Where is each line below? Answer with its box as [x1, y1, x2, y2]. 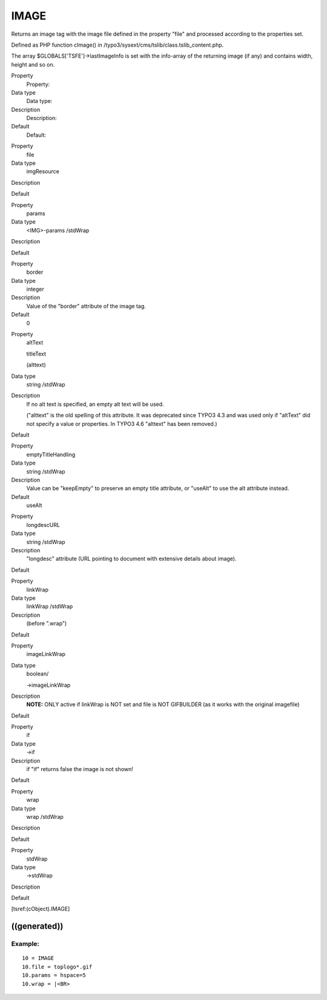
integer [26, 285, 45, 293]
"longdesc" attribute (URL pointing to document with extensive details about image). [26, 555, 237, 563]
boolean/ [26, 670, 49, 678]
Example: [11, 939, 39, 948]
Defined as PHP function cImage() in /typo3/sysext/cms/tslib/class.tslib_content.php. [11, 41, 224, 48]
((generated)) [11, 921, 64, 932]
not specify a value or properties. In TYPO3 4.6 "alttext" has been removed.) [26, 420, 217, 427]
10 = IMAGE [22, 955, 54, 962]
